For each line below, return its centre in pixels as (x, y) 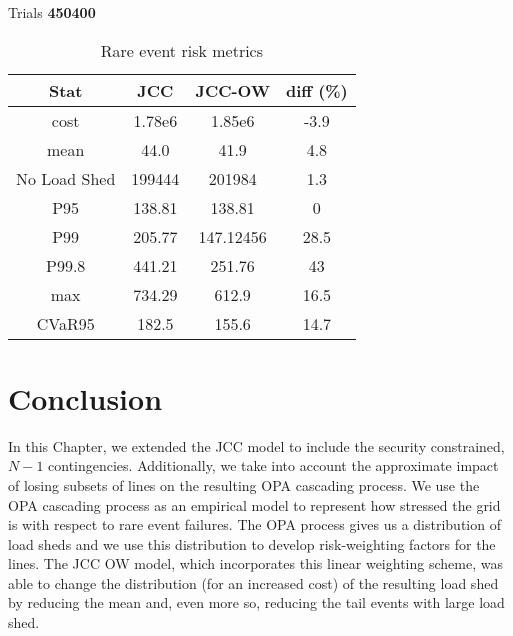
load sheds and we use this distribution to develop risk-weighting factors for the (252, 543)
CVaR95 (65, 323)
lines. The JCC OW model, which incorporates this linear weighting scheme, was (255, 563)
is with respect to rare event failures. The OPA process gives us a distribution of (254, 524)
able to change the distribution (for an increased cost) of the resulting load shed (253, 582)
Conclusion (85, 397)
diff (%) (316, 90)
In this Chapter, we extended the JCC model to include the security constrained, (256, 445)
